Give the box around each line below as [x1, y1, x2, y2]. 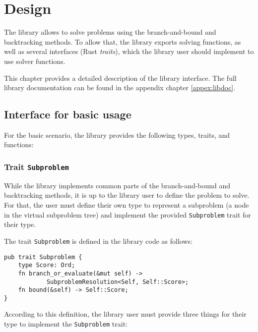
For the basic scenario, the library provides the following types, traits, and [4, 129, 230, 140]
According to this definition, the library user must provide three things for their [4, 309, 247, 319]
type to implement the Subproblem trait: [4, 319, 128, 329]
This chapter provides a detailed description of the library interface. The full [4, 72, 237, 83]
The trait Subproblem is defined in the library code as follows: [4, 235, 193, 246]
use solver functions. [4, 55, 65, 66]
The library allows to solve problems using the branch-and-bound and [4, 27, 216, 37]
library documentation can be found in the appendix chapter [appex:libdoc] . [4, 82, 236, 93]
